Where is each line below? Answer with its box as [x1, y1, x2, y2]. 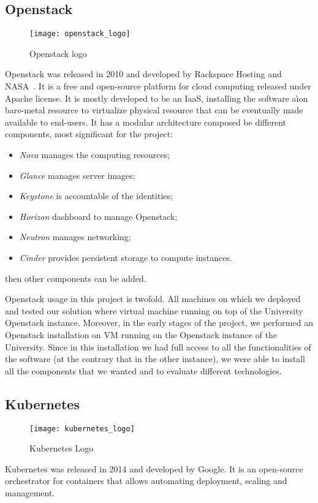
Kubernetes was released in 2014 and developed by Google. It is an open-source [5, 462, 303, 475]
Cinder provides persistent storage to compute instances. [19, 251, 232, 263]
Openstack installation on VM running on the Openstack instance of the [5, 328, 278, 341]
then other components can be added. [5, 271, 146, 284]
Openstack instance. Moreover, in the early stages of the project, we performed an [5, 316, 313, 329]
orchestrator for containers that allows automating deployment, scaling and [5, 474, 287, 487]
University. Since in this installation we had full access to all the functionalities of [5, 340, 311, 353]
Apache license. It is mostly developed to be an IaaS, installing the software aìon [5, 91, 308, 104]
